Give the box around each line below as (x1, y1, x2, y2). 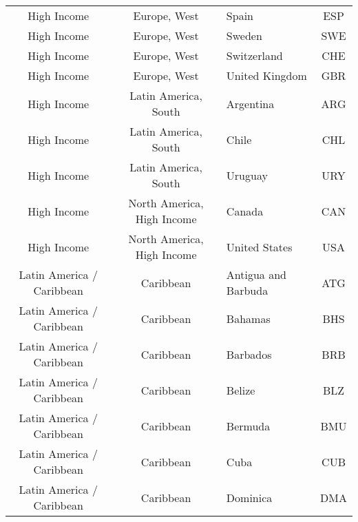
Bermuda (226, 417, 271, 434)
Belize (226, 382, 255, 398)
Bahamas (226, 310, 271, 326)
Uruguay (226, 167, 268, 183)
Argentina (226, 95, 275, 112)
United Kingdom (226, 67, 307, 83)
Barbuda (226, 282, 268, 298)
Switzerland (226, 48, 283, 63)
